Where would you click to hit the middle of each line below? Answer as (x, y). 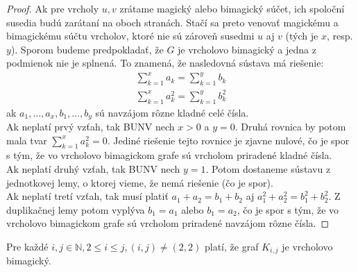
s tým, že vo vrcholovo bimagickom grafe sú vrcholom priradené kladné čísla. (169, 155)
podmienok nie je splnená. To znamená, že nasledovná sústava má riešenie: (165, 63)
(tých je (302, 36)
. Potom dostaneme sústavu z (268, 169)
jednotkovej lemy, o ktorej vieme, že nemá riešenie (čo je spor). (140, 182)
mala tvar (27, 140)
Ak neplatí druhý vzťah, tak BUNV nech (93, 169)
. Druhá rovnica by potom (290, 127)
